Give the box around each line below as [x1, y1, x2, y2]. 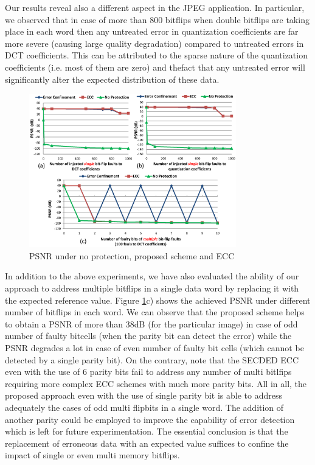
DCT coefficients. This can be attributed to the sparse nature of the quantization [5, 49, 308, 61]
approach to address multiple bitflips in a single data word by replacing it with [5, 281, 299, 294]
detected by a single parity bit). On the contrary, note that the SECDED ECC [5, 353, 299, 366]
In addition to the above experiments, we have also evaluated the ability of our [5, 270, 299, 282]
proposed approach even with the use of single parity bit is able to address [5, 389, 283, 402]
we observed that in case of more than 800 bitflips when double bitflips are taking [5, 13, 310, 26]
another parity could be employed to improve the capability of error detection [5, 413, 295, 425]
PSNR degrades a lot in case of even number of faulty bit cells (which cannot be [5, 341, 304, 354]
